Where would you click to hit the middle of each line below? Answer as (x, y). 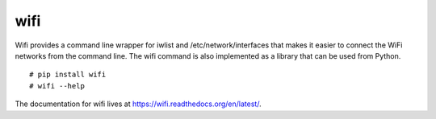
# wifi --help (57, 86)
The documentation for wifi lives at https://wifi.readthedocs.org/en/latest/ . (138, 104)
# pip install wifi (68, 75)
